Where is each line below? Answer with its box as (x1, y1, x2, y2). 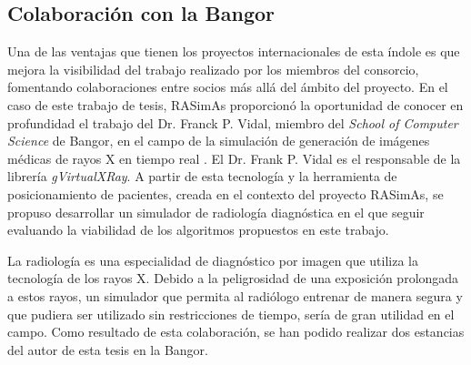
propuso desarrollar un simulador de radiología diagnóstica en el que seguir (7, 202, 425, 221)
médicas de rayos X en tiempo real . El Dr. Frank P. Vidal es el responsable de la (7, 148, 461, 167)
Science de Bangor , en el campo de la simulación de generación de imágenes (7, 131, 430, 150)
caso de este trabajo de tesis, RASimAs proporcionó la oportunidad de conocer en (7, 95, 464, 114)
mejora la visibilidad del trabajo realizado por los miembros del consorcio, (7, 59, 419, 78)
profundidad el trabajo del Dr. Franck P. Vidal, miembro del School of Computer (7, 113, 458, 132)
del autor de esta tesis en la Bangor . (7, 340, 208, 359)
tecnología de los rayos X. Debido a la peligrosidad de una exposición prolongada (7, 269, 459, 288)
